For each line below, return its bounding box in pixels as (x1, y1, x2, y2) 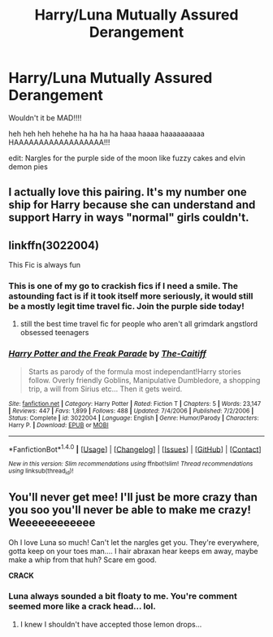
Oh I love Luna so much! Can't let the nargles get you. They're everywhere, (8, 537, 260, 547)
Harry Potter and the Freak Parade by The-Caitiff (8, 348, 207, 360)
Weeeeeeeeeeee (8, 516, 96, 530)
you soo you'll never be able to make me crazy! (8, 503, 252, 517)
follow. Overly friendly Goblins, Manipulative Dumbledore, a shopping (28, 375, 261, 385)
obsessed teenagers (19, 328, 89, 338)
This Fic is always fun (8, 260, 81, 270)
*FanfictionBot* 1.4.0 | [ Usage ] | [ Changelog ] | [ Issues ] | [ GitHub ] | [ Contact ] (8, 443, 262, 454)
